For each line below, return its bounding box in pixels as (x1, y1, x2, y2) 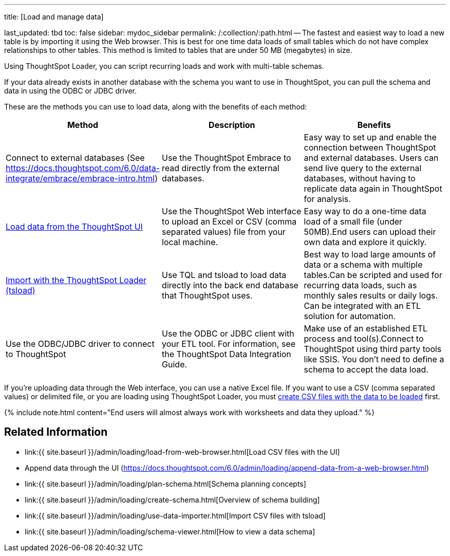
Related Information (4, 425, 108, 439)
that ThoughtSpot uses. (162, 290, 253, 301)
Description (209, 120, 255, 130)
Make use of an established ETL (304, 323, 428, 333)
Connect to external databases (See (6, 153, 145, 163)
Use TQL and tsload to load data (162, 270, 287, 280)
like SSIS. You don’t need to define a (304, 354, 444, 364)
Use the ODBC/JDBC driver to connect (6, 339, 155, 349)
